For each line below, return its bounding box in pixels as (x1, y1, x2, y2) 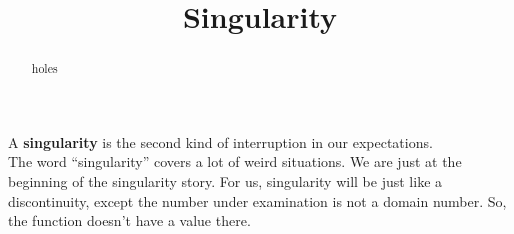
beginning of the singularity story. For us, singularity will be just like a (8, 171, 443, 192)
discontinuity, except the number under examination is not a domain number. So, (8, 190, 507, 211)
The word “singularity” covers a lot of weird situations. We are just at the (8, 151, 462, 172)
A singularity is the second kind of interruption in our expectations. (8, 131, 433, 152)
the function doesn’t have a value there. (8, 210, 251, 231)
